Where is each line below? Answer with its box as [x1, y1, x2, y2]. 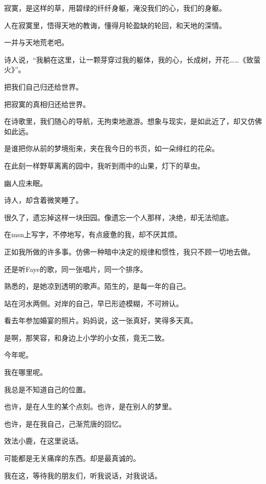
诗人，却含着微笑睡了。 [4, 195, 83, 205]
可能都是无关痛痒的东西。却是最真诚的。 [4, 453, 140, 464]
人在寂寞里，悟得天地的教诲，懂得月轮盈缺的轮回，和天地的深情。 [4, 19, 226, 30]
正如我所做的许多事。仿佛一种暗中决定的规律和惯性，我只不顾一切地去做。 [4, 246, 255, 257]
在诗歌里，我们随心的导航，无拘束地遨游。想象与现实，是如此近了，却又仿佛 [4, 116, 262, 127]
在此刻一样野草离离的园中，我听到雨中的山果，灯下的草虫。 [4, 160, 205, 171]
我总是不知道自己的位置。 [4, 384, 90, 394]
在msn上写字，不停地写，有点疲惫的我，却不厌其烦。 [4, 229, 182, 240]
